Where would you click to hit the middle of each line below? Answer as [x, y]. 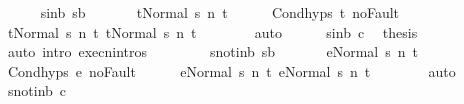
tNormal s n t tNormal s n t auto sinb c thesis [212, 31]
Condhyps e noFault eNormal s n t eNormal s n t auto [231, 70]
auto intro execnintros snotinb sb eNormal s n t [212, 51]
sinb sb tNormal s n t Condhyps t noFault [220, 12]
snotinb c [37, 90]
